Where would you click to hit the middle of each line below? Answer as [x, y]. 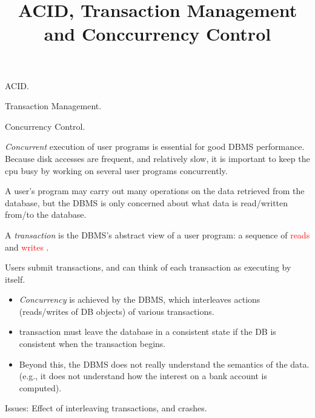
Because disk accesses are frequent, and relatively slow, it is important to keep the [157, 158]
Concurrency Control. [45, 126]
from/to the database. [46, 214]
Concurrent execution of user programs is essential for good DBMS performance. [155, 147]
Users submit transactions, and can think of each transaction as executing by [148, 267]
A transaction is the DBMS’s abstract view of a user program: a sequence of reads [157, 234]
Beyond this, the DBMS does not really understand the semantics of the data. [164, 364]
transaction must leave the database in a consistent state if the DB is [148, 332]
